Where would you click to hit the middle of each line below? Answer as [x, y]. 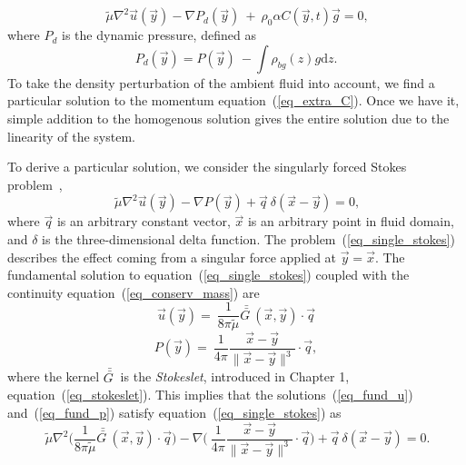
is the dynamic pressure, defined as [159, 35]
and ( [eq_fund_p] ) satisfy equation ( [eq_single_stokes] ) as [174, 412]
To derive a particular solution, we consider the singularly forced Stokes [207, 167]
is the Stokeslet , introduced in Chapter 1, [235, 376]
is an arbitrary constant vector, [144, 221]
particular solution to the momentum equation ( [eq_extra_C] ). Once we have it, [233, 100]
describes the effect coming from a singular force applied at [172, 257]
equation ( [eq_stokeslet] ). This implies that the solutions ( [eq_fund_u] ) [210, 395]
